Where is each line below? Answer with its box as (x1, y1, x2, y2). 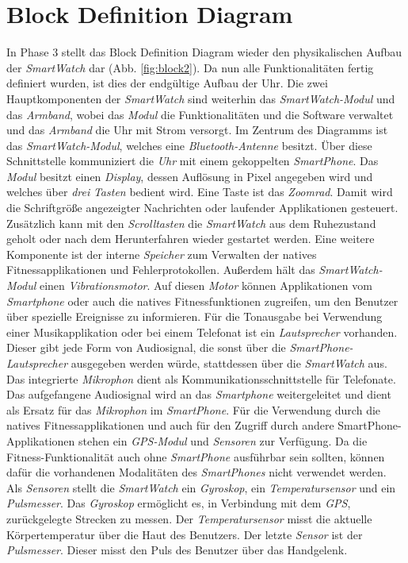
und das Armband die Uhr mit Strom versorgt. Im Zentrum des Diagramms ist (6, 121, 388, 138)
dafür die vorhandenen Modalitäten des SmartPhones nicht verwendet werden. (6, 464, 387, 480)
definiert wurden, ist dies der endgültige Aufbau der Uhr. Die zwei (6, 75, 328, 91)
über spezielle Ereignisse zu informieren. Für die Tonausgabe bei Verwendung (6, 308, 383, 325)
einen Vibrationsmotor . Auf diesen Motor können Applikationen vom (39, 277, 372, 294)
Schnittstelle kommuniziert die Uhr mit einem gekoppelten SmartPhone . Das (6, 152, 379, 169)
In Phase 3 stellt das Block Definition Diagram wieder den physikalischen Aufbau (6, 44, 402, 60)
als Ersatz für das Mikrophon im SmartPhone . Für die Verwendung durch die (6, 401, 381, 418)
